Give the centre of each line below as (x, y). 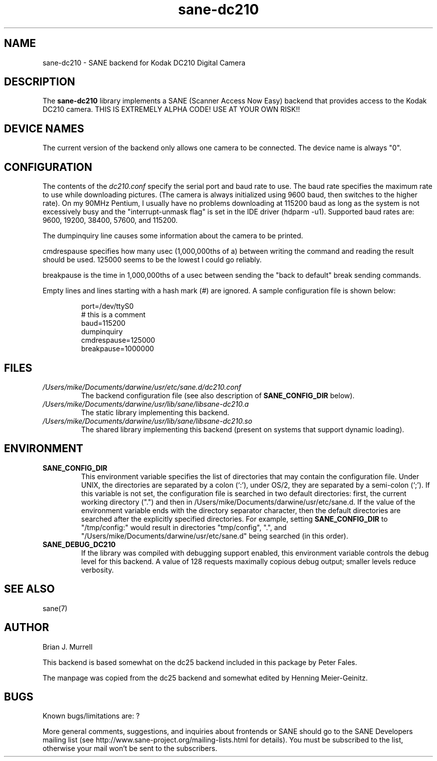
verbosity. (97, 570)
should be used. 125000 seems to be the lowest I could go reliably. (152, 260)
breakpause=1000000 (117, 349)
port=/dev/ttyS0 (107, 306)
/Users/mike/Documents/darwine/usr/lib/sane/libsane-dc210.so (147, 421)
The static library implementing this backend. (155, 412)
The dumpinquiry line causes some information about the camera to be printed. (173, 236)
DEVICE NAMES (44, 128)
